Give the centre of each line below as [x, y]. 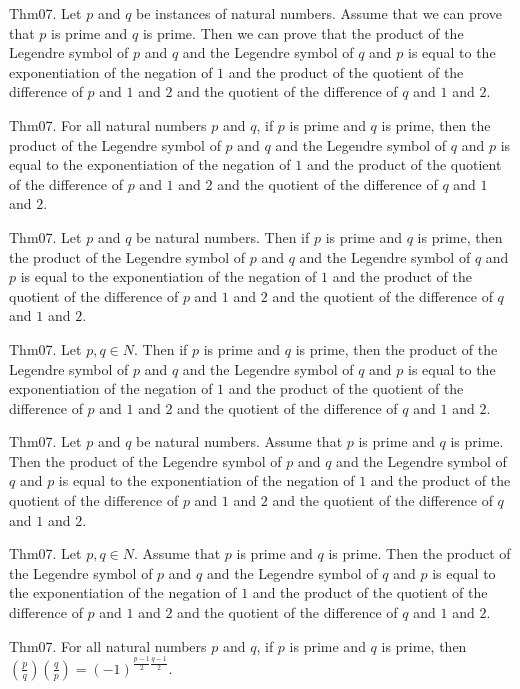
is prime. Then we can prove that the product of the [303, 32]
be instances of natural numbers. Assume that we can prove [319, 13]
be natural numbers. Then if [223, 236]
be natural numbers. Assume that [239, 441]
